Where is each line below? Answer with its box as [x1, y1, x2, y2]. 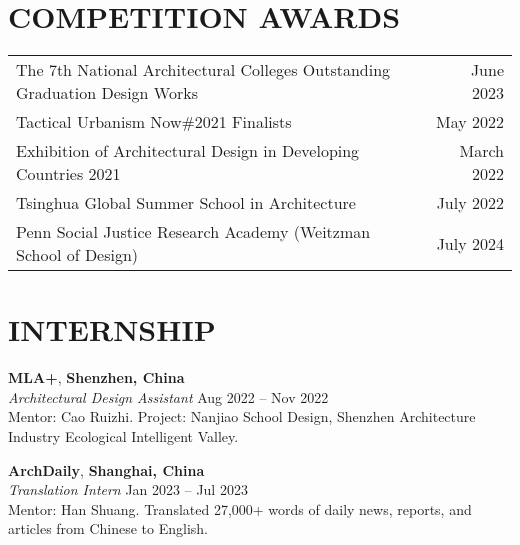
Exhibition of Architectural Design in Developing [16, 139, 360, 163]
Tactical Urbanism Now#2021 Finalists [16, 110, 292, 134]
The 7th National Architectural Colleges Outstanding [16, 58, 391, 82]
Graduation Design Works [16, 81, 198, 105]
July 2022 [436, 191, 504, 215]
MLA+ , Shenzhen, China [8, 367, 185, 388]
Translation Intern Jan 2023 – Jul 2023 [8, 479, 248, 500]
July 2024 [436, 231, 504, 255]
